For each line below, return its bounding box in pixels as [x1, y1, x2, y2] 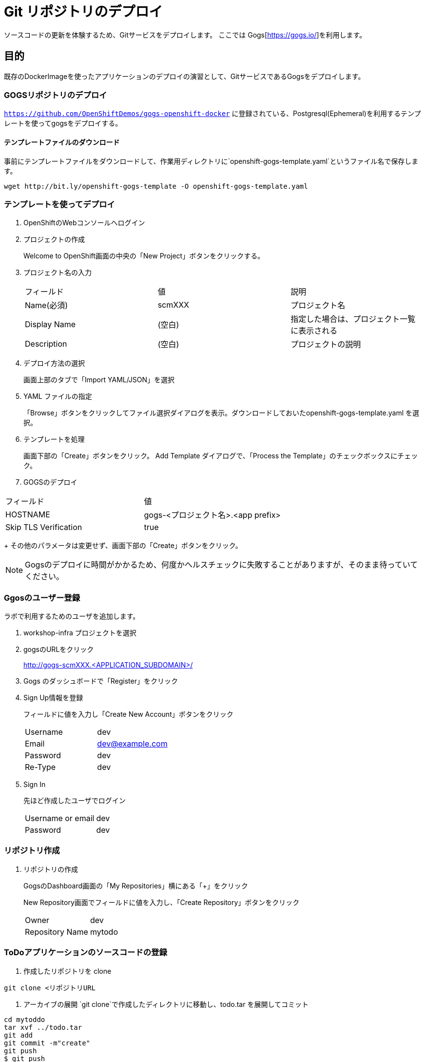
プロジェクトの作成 [23, 235, 85, 244]
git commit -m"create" [4, 1039, 91, 1047]
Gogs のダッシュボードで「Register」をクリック [23, 677, 178, 686]
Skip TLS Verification [5, 522, 82, 532]
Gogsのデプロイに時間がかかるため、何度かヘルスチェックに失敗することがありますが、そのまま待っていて [25, 560, 418, 570]
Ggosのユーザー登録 [4, 592, 80, 603]
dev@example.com [97, 739, 168, 749]
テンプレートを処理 [23, 435, 85, 444]
